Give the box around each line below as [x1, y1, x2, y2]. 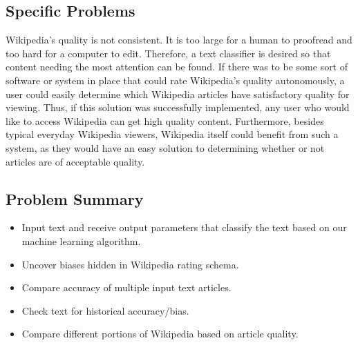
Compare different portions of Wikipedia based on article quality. [21, 326, 299, 341]
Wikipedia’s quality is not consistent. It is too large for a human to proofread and [6, 32, 352, 47]
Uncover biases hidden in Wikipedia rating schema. [21, 257, 239, 271]
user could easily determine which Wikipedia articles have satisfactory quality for [6, 86, 350, 101]
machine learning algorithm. [21, 233, 141, 248]
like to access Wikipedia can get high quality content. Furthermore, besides [6, 113, 324, 128]
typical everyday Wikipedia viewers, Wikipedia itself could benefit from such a [6, 127, 339, 141]
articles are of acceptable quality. [6, 154, 145, 168]
